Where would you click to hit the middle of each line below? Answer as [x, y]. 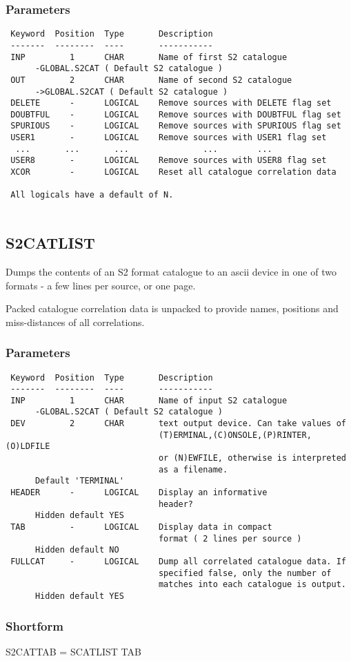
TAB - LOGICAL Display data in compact [141, 527]
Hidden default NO [77, 550]
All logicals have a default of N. [92, 195]
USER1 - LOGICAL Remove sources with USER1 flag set [169, 138]
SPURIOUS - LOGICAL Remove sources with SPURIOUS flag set [176, 126]
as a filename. [193, 469]
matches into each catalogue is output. [252, 585]
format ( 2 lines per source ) [230, 538]
